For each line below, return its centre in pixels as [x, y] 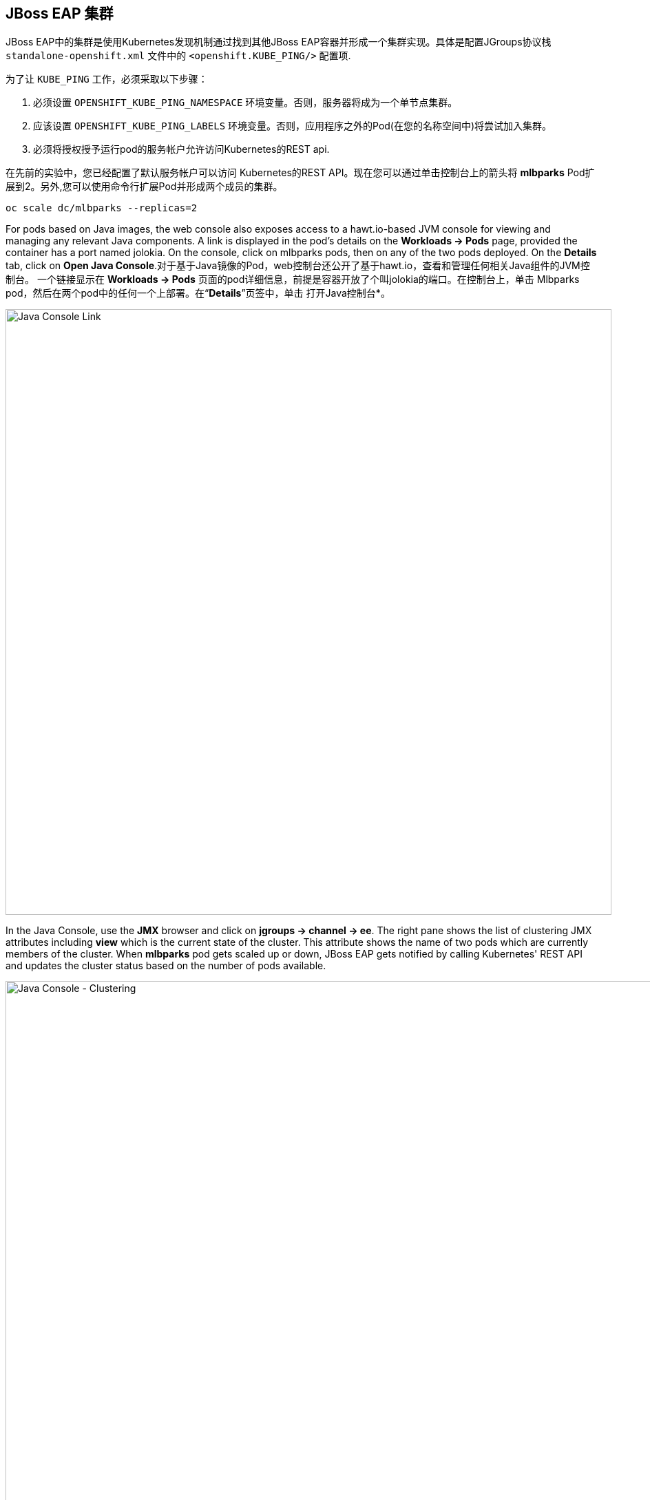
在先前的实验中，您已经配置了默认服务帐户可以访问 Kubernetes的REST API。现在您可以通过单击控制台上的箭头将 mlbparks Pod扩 [300, 173]
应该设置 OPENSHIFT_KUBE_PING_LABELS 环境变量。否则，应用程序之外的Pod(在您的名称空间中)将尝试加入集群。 [293, 126]
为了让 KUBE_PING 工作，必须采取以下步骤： [107, 79]
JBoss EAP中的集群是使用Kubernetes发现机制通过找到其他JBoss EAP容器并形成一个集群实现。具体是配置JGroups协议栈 [279, 42]
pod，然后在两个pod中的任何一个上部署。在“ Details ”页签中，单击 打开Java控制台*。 [198, 293]
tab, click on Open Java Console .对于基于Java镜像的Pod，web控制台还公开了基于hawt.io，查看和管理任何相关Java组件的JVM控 [298, 266]
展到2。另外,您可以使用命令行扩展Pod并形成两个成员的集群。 [144, 187]
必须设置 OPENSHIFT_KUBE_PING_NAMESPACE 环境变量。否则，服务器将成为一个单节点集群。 [245, 103]
